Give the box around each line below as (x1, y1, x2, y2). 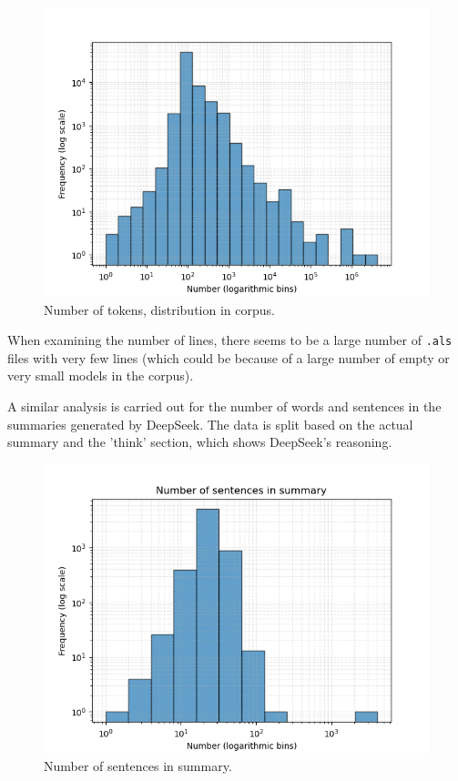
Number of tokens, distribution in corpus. (44, 299, 275, 319)
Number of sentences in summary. (44, 756, 232, 776)
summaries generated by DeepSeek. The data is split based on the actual (7, 414, 413, 433)
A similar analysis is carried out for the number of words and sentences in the (7, 397, 442, 416)
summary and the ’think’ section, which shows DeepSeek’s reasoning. (7, 432, 392, 451)
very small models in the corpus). (7, 366, 194, 385)
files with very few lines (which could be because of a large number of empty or (7, 348, 450, 367)
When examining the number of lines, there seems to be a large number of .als (7, 330, 453, 350)
